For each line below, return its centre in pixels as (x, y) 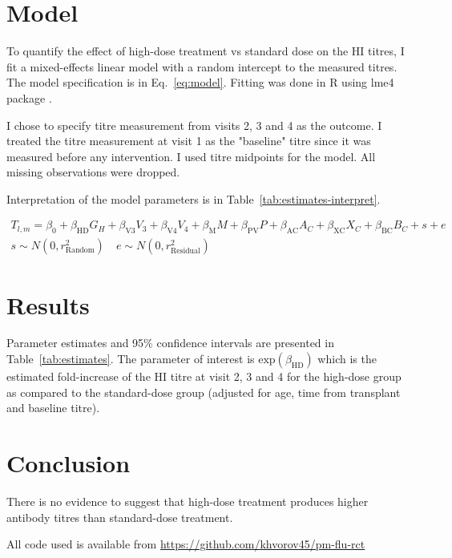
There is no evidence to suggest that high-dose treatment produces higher (188, 501)
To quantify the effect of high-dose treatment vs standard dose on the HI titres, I (206, 51)
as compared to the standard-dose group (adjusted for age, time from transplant (204, 392)
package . (29, 97)
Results (48, 304)
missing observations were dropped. (93, 172)
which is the (347, 359)
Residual (186, 251)
